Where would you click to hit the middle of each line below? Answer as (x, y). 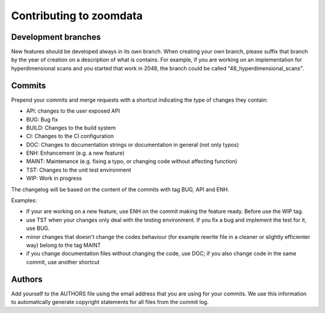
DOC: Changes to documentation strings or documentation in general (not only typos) (132, 144)
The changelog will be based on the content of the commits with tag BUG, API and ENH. (120, 189)
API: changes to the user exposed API (73, 111)
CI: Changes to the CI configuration (70, 136)
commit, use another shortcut (63, 262)
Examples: (24, 200)
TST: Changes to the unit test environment (79, 170)
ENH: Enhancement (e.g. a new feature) (75, 153)
